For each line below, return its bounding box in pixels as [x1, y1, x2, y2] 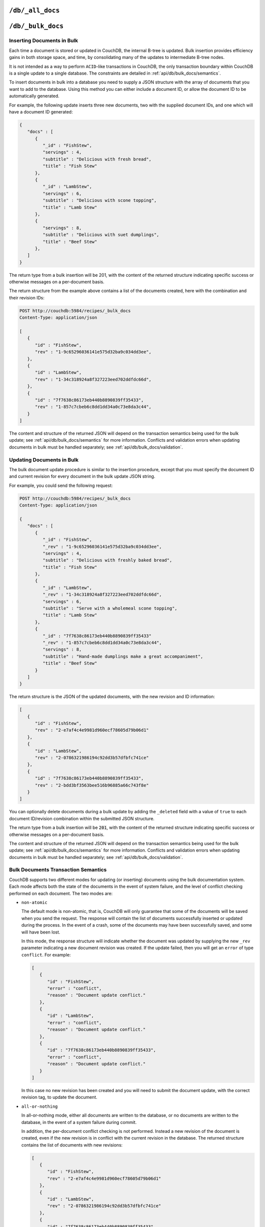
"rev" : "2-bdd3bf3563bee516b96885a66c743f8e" [35, 782, 149, 788]
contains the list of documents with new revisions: [21, 1142, 123, 1148]
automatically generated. [9, 93, 60, 99]
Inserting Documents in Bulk [9, 37, 79, 44]
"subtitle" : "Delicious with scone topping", [42, 198, 157, 203]
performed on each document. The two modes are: [9, 890, 113, 896]
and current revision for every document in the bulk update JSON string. [9, 474, 156, 480]
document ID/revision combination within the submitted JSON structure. [9, 815, 155, 822]
